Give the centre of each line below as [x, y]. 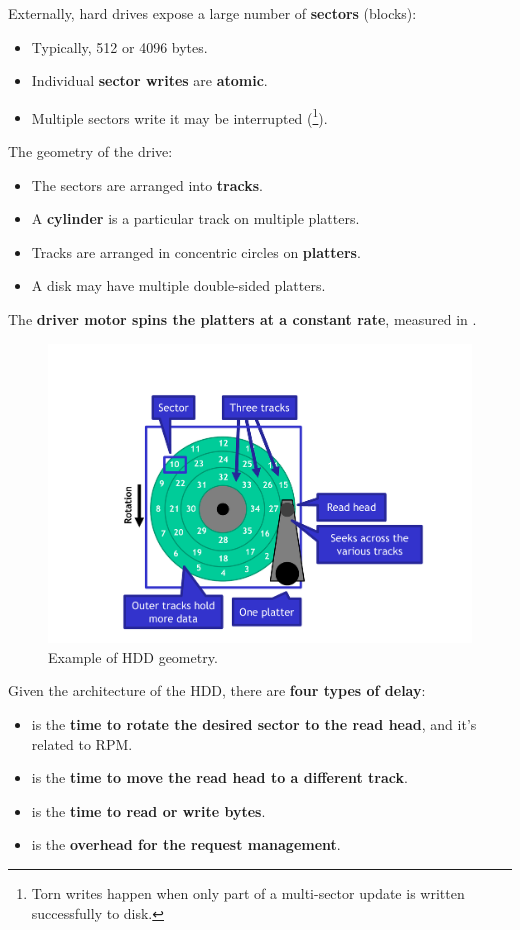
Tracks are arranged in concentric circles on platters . [196, 251]
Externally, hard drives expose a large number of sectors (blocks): [212, 13]
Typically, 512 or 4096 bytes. [119, 46]
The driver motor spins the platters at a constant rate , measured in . [242, 319]
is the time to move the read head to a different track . [219, 777]
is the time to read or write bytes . [148, 810]
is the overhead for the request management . [186, 844]
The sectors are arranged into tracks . [147, 184]
